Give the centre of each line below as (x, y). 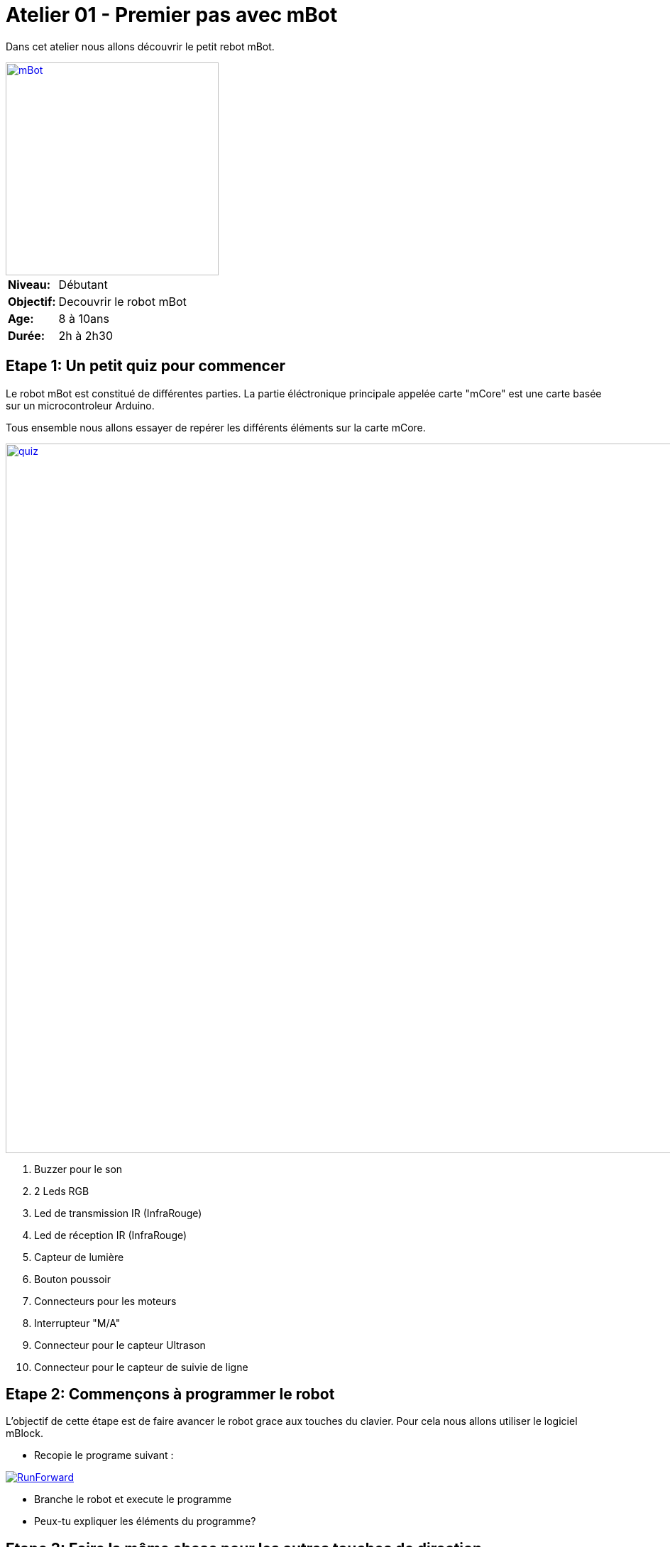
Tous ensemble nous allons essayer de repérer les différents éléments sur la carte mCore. (216, 427)
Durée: (27, 335)
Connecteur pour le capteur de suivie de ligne (141, 1367)
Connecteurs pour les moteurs (105, 1301)
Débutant (83, 284)
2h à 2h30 (86, 335)
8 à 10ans (84, 318)
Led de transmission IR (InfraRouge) (118, 1213)
